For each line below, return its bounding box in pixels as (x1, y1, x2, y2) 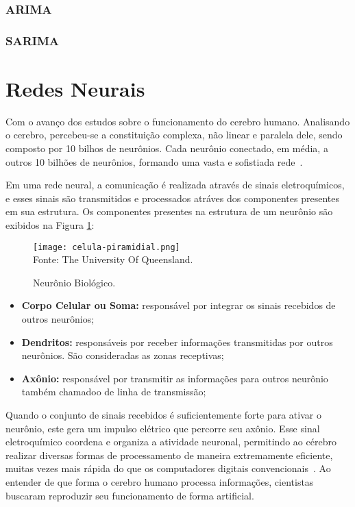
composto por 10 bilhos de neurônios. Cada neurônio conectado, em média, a (5, 141, 328, 155)
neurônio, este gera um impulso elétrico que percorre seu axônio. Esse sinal (5, 421, 320, 435)
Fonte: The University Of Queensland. (33, 252, 193, 267)
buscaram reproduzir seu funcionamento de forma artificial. (5, 488, 254, 502)
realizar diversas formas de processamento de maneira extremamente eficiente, (5, 447, 333, 462)
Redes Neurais (5, 74, 145, 102)
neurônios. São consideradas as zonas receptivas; (21, 348, 224, 362)
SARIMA (5, 32, 60, 49)
